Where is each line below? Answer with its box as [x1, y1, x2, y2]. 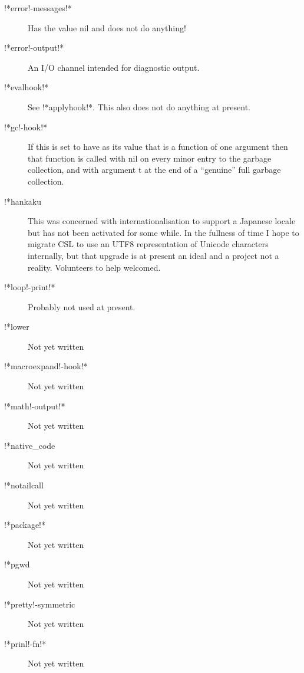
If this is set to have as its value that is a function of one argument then [28, 140, 288, 153]
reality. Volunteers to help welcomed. [28, 261, 161, 273]
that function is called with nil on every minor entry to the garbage [28, 152, 272, 164]
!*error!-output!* [4, 41, 64, 54]
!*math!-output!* [4, 399, 65, 412]
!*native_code [4, 439, 55, 451]
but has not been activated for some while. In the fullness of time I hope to [28, 226, 299, 238]
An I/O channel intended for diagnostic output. [28, 61, 200, 73]
